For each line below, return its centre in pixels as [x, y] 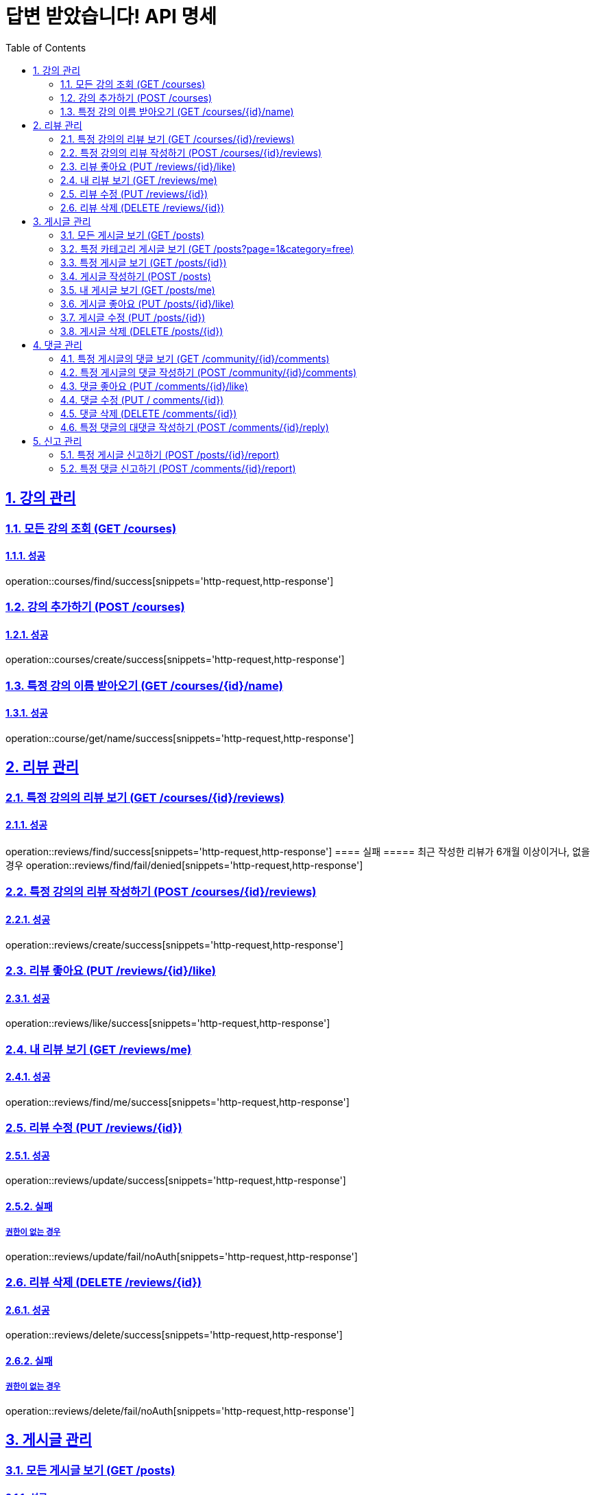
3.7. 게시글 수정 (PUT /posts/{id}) [133, 317]
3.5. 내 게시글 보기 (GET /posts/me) [138, 290]
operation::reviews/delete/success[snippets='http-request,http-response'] [174, 1335]
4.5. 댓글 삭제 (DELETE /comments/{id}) [149, 413]
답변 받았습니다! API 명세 [111, 16]
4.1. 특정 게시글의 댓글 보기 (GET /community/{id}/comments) [195, 358]
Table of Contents [46, 47]
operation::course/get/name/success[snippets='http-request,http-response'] [180, 738]
